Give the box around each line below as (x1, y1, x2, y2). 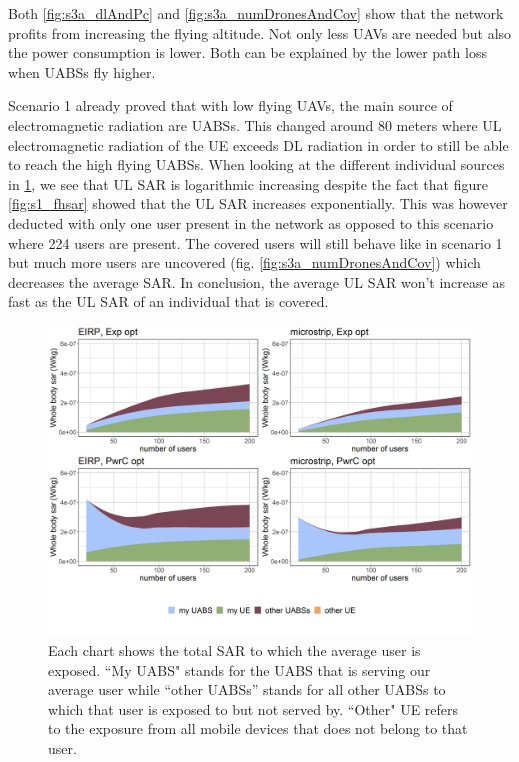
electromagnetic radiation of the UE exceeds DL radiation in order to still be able (8, 134, 509, 155)
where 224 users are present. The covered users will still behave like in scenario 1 (8, 232, 503, 253)
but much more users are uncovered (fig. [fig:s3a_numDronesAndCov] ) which (8, 252, 481, 273)
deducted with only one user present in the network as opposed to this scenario (8, 212, 494, 233)
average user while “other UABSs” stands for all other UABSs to (48, 679, 446, 700)
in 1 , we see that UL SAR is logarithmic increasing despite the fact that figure (8, 173, 488, 194)
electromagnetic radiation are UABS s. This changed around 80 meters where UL (8, 114, 502, 135)
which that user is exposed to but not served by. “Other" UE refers (48, 698, 459, 719)
